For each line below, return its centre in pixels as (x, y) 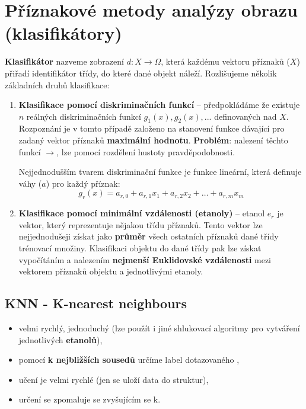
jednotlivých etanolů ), (60, 339)
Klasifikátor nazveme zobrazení (64, 61)
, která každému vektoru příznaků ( (225, 61)
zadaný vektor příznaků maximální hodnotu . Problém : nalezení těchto (153, 140)
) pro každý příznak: (83, 183)
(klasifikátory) (63, 33)
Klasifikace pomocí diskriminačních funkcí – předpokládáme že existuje (159, 105)
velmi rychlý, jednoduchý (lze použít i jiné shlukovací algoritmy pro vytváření (159, 328)
